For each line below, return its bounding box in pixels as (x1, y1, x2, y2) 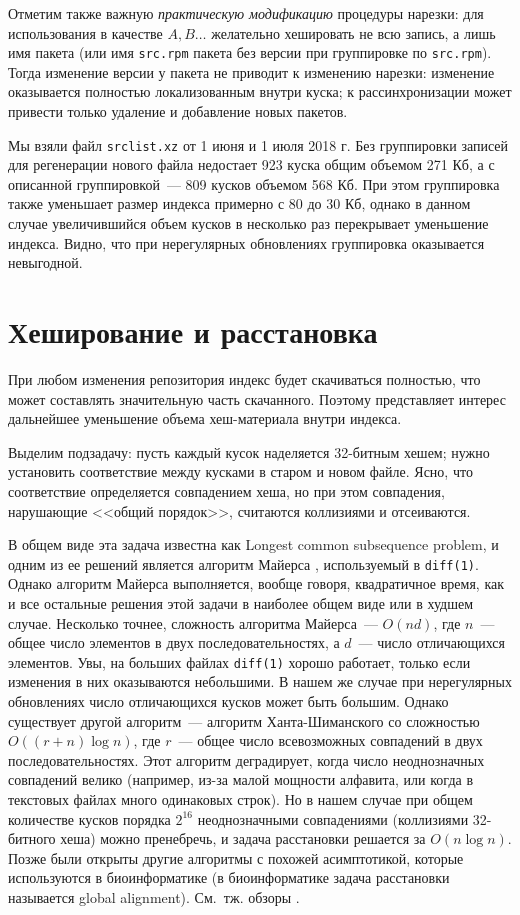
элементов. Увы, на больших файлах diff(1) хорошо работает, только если (8, 651, 471, 672)
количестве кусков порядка (8, 808, 171, 829)
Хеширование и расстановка (8, 311, 378, 352)
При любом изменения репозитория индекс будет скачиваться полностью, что (8, 368, 481, 389)
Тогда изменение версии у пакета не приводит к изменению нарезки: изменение (8, 61, 495, 82)
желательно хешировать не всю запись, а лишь (211, 22, 496, 43)
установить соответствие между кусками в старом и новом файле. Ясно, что (8, 461, 473, 482)
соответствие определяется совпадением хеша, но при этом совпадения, (8, 480, 445, 501)
